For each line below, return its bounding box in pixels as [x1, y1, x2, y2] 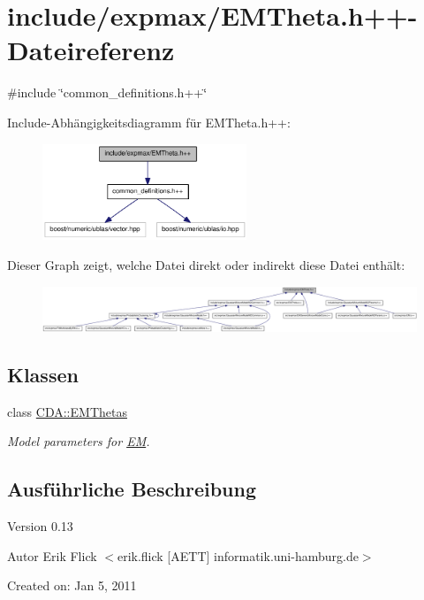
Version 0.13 [7, 517, 73, 535]
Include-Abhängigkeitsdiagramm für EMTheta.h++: [7, 112, 291, 131]
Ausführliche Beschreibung [7, 475, 256, 503]
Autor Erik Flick [7, 546, 97, 565]
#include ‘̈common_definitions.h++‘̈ [7, 83, 208, 102]
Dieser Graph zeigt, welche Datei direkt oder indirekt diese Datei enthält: [7, 255, 405, 273]
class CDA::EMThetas [7, 402, 127, 420]
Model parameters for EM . [7, 432, 150, 450]
